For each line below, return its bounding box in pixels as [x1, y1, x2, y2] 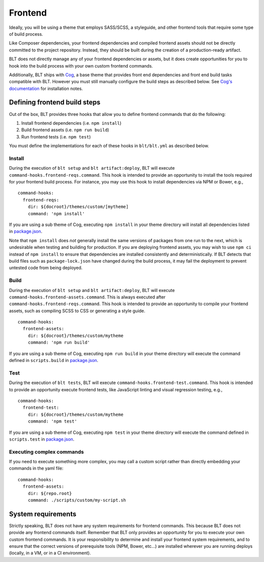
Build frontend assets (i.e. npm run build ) [21, 127, 110, 133]
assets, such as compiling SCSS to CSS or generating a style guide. [9, 308, 146, 314]
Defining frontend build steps [9, 98, 101, 107]
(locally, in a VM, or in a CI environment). [9, 550, 91, 556]
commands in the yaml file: [9, 465, 64, 472]
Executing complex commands [9, 448, 84, 455]
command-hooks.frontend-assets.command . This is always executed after [9, 294, 166, 300]
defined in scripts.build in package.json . [9, 358, 99, 363]
